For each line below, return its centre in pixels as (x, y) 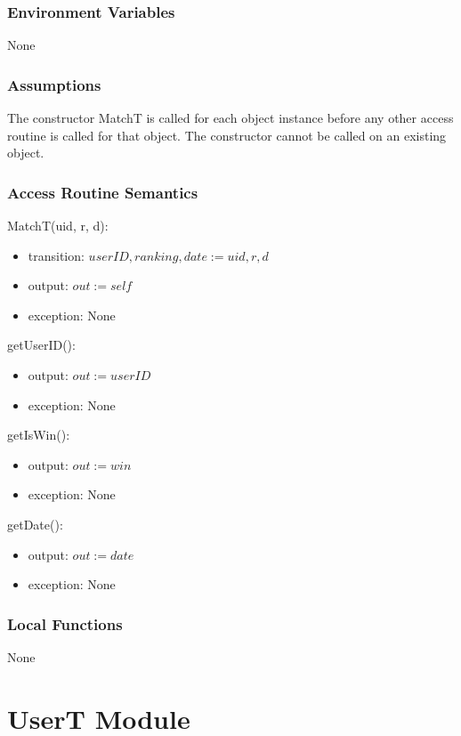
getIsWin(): (39, 435)
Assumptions (54, 84)
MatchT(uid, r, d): (58, 226)
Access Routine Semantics (103, 192)
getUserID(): (41, 345)
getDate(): (35, 524)
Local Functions (65, 623)
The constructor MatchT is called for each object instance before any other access (230, 118)
